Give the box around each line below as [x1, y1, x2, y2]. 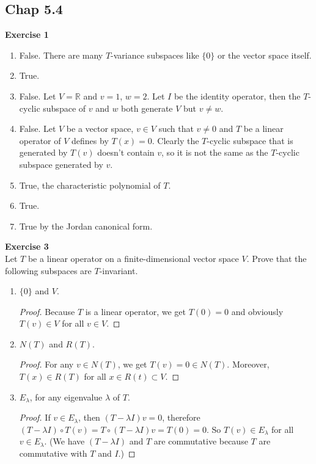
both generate [121, 101, 173, 114]
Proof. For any [19, 358, 74, 371]
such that [158, 122, 194, 135]
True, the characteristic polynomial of [19, 178, 161, 191]
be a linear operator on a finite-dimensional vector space [28, 252, 239, 264]
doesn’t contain [97, 146, 155, 159]
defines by [72, 134, 109, 147]
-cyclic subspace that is [207, 134, 293, 147]
